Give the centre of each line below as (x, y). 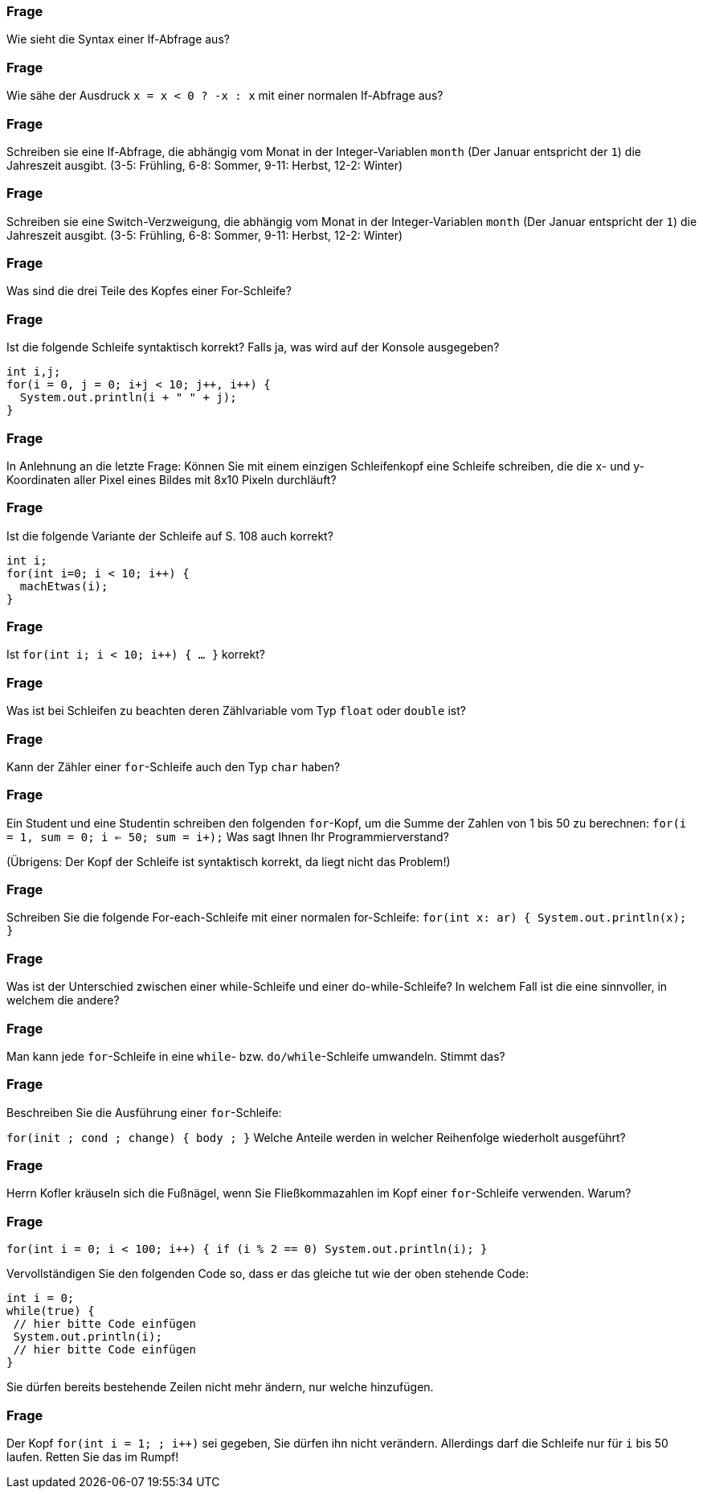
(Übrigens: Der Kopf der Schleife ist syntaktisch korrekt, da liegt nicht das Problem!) (229, 861)
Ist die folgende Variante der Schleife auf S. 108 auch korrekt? (170, 536)
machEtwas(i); (64, 586)
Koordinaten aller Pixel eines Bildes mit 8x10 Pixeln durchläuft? (172, 479)
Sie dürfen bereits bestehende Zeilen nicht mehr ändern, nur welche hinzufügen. (220, 1387)
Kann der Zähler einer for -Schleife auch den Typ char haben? (174, 766)
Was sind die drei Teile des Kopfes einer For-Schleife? (149, 291)
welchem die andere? (63, 1000)
